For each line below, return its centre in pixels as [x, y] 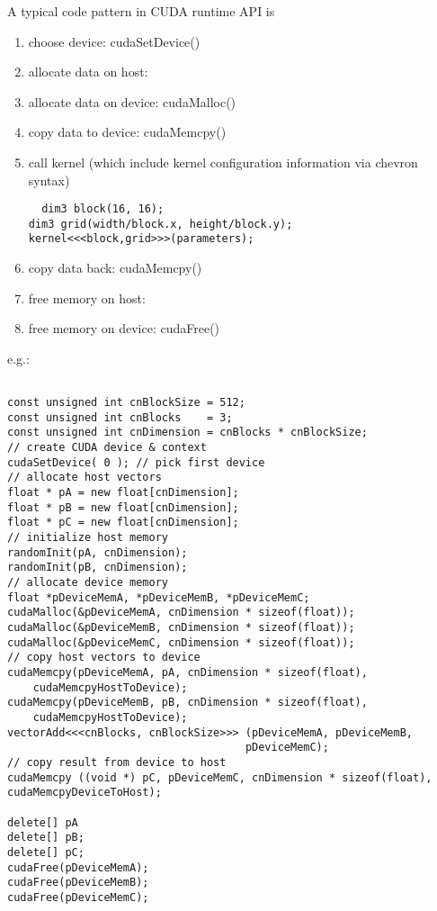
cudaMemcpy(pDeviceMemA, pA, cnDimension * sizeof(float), [187, 672]
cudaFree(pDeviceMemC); [78, 897]
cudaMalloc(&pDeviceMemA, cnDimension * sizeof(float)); [181, 613]
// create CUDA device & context [107, 448]
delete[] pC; [46, 852]
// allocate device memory [88, 583]
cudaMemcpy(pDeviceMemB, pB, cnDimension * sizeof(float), [187, 703]
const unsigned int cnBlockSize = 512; [126, 403]
